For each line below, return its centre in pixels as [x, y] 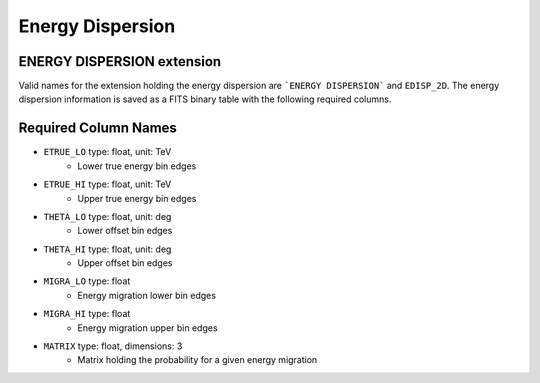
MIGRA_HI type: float [87, 314]
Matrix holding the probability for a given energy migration [197, 360]
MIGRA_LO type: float [87, 281]
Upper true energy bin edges [137, 198]
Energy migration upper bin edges [148, 327]
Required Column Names [97, 128]
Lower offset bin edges [125, 231]
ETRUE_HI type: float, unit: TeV [107, 184]
